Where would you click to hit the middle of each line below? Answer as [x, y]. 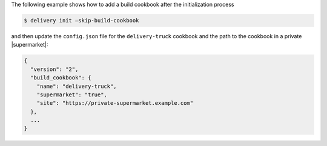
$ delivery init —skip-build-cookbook [81, 20]
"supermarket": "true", [72, 95]
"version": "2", [54, 69]
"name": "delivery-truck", [77, 86]
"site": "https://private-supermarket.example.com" [115, 103]
